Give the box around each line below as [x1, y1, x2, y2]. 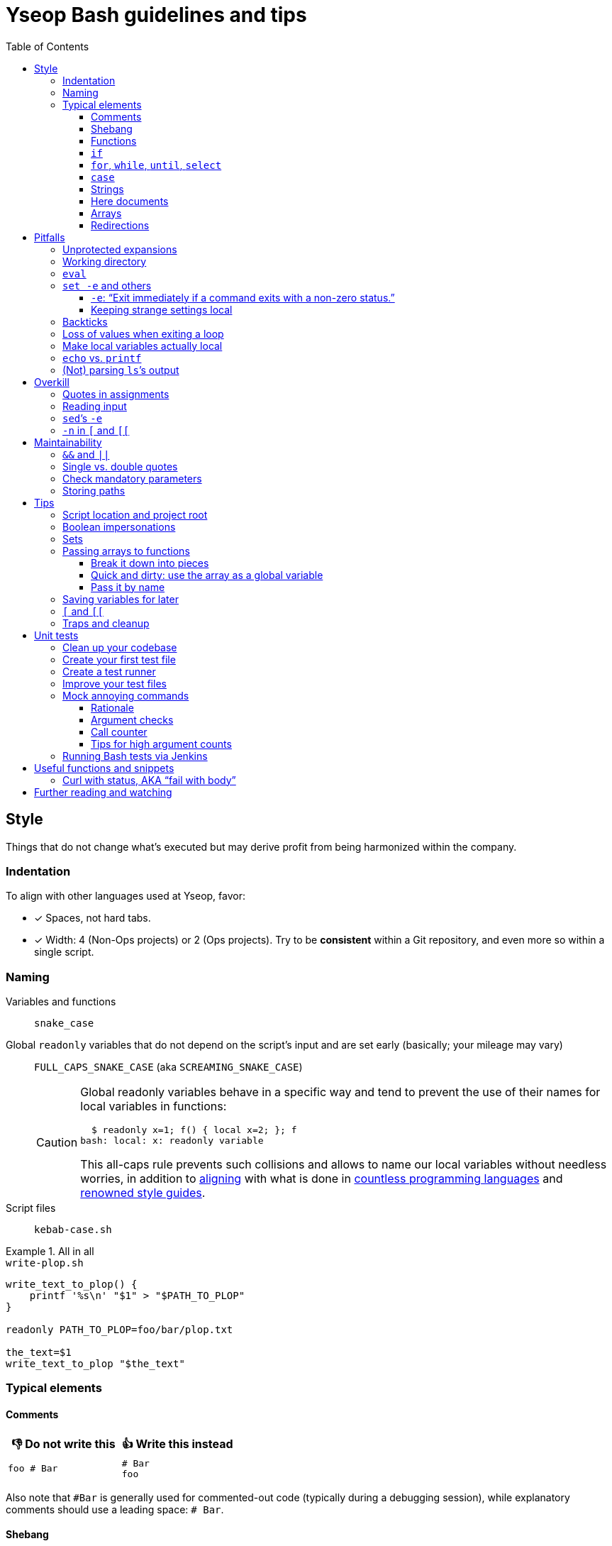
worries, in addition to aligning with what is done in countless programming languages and [80, 1171, 563, 1186]
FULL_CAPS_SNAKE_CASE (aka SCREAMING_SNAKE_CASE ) [34, 1061, 303, 1073]
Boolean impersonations [62, 520, 176, 533]
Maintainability [34, 436, 102, 448]
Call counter [91, 725, 148, 738]
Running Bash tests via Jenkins [62, 749, 208, 762]
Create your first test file [62, 653, 176, 666]
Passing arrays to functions [62, 544, 190, 557]
